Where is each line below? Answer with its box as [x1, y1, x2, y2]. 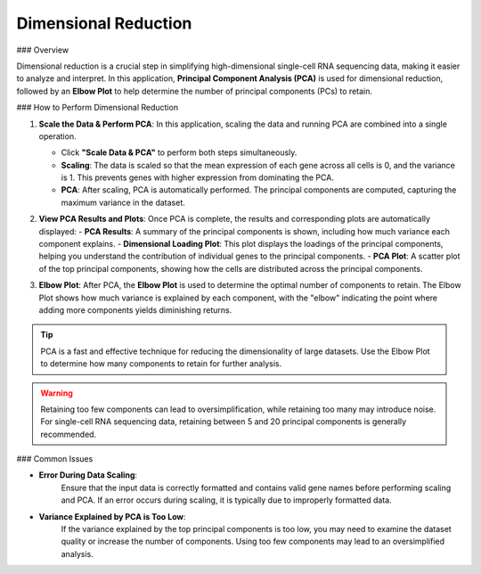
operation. [38, 130, 77, 142]
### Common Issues [16, 454, 94, 464]
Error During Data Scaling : [38, 470, 138, 480]
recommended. [40, 429, 97, 439]
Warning [40, 388, 73, 398]
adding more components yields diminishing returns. [38, 304, 232, 316]
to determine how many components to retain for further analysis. [40, 358, 282, 369]
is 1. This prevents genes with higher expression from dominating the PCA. [61, 172, 334, 183]
